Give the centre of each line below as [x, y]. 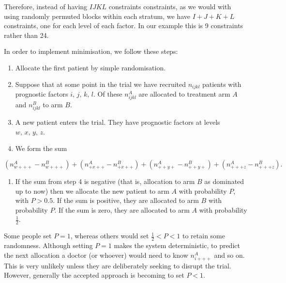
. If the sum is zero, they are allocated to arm [122, 209]
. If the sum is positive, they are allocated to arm [126, 200]
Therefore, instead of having [46, 6]
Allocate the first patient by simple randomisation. [90, 67]
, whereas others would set [110, 236]
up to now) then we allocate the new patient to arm [92, 191]
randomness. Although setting [48, 245]
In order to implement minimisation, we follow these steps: [91, 51]
